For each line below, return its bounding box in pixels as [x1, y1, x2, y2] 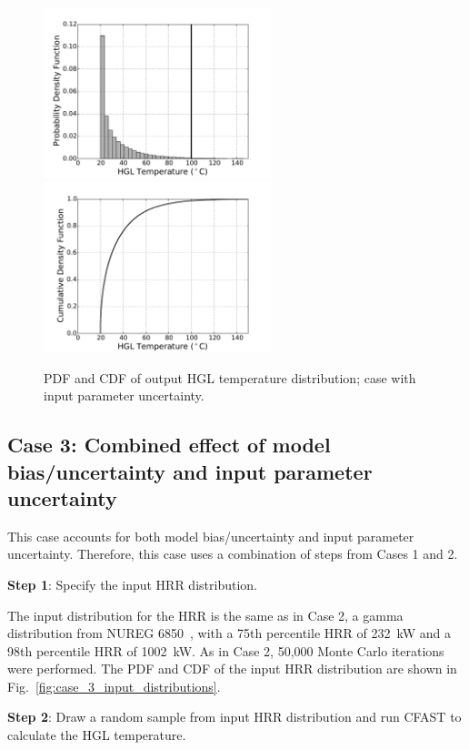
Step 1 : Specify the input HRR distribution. [7, 574, 257, 593]
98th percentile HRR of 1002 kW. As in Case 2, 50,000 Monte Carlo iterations [7, 641, 444, 660]
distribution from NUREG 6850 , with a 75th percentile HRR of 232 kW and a [7, 623, 452, 643]
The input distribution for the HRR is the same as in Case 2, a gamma [7, 605, 404, 624]
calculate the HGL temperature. [7, 725, 186, 745]
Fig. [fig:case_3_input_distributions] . [7, 676, 221, 695]
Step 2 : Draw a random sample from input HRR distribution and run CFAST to [7, 707, 462, 726]
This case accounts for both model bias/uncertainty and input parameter [7, 526, 414, 545]
